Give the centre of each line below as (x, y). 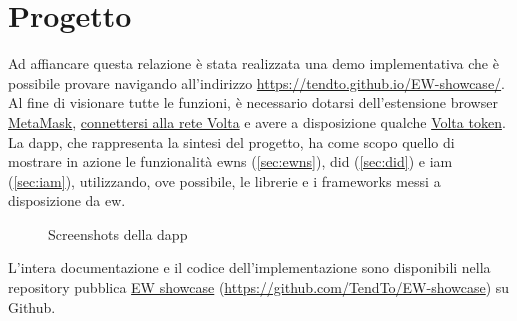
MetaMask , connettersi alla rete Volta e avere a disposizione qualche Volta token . (257, 121)
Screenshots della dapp (118, 233)
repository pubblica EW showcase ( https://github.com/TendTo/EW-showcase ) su (259, 287)
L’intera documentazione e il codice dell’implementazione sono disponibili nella (249, 267)
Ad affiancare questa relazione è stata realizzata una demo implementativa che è (253, 63)
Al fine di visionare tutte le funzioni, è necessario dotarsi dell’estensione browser (253, 102)
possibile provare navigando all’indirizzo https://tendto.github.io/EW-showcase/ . (257, 82)
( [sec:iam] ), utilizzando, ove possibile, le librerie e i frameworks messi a (224, 180)
